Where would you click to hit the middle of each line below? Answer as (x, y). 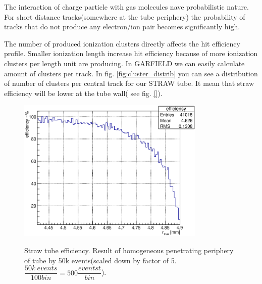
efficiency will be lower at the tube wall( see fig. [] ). (83, 93)
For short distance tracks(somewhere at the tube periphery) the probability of (125, 16)
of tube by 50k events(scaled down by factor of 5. (100, 260)
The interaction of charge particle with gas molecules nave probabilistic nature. (126, 7)
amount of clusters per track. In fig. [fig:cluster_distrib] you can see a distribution (131, 73)
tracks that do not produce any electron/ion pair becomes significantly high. (122, 27)
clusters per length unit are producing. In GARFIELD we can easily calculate (124, 63)
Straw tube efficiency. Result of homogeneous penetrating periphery (129, 250)
